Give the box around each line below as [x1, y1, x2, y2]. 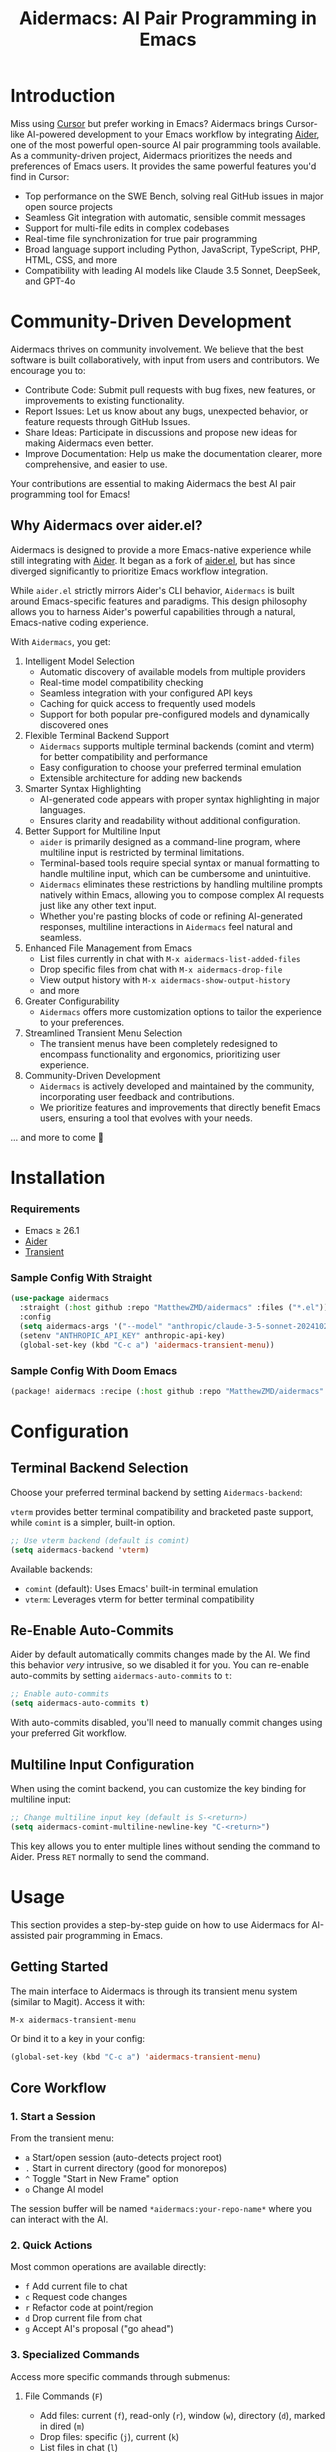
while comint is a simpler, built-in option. [10, 1516, 176, 1528]
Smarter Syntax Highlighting [24, 782, 142, 794]
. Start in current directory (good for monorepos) [24, 2162, 228, 2174]
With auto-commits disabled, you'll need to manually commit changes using [10, 1717, 323, 1729]
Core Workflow [10, 2079, 107, 2096]
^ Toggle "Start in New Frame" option [24, 2173, 179, 2185]
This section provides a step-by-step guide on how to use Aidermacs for [10, 1918, 310, 1931]
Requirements [10, 1202, 81, 1216]
